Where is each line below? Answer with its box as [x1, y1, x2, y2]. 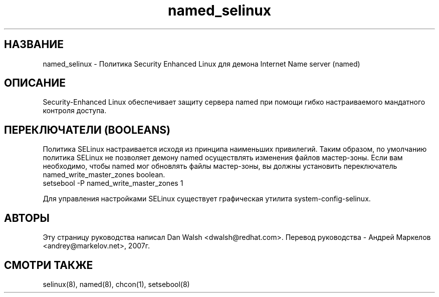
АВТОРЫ [4, 211, 50, 224]
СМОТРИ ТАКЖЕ [4, 258, 93, 271]
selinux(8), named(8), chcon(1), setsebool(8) [43, 279, 190, 288]
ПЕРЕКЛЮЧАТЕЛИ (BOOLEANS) [4, 123, 170, 136]
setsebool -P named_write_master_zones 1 [43, 179, 183, 188]
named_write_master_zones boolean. [43, 170, 165, 179]
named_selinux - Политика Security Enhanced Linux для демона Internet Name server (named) [43, 59, 360, 68]
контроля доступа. [43, 106, 107, 115]
